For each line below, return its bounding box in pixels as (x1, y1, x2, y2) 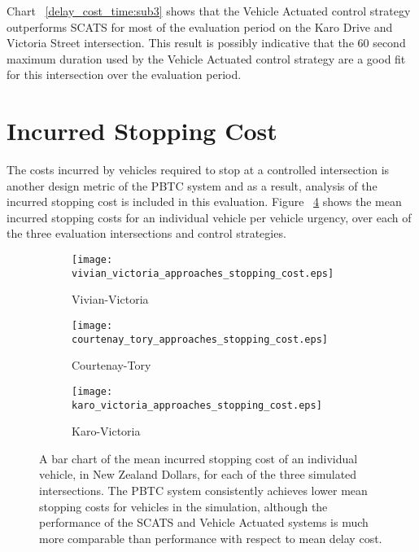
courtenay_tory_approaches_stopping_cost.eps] (72, 333, 328, 345)
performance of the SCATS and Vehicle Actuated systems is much (39, 514, 369, 531)
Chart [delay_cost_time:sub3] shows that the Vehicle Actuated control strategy (7, 2, 411, 19)
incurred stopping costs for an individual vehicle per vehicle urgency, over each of (7, 208, 412, 226)
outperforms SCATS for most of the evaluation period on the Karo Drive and (7, 18, 393, 35)
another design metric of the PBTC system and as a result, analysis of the (7, 177, 378, 194)
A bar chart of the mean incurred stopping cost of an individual (39, 449, 358, 467)
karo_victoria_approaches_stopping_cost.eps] (72, 399, 322, 411)
